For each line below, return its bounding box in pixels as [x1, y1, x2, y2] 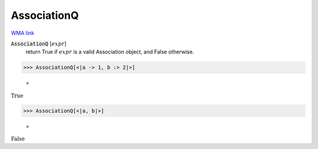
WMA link [11, 29, 35, 37]
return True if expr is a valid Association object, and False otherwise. [25, 48, 194, 55]
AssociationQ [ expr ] [11, 40, 67, 47]
